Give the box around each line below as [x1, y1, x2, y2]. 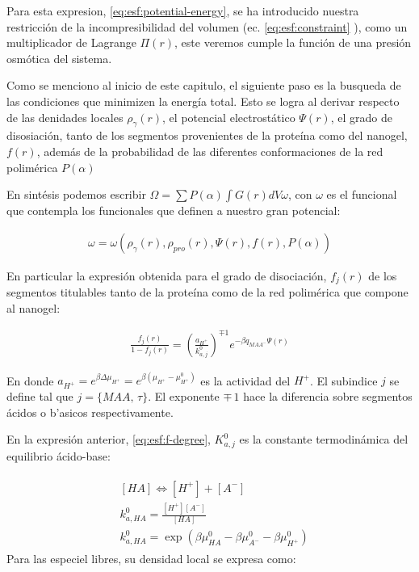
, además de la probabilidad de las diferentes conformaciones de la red [36, 142, 383, 159]
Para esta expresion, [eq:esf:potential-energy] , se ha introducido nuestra [6, 2, 359, 19]
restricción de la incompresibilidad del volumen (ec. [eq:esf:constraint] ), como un [6, 18, 408, 35]
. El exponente [148, 388, 220, 405]
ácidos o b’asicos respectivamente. [6, 403, 174, 420]
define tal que [6, 388, 73, 405]
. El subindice [309, 372, 378, 389]
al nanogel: [6, 299, 61, 316]
